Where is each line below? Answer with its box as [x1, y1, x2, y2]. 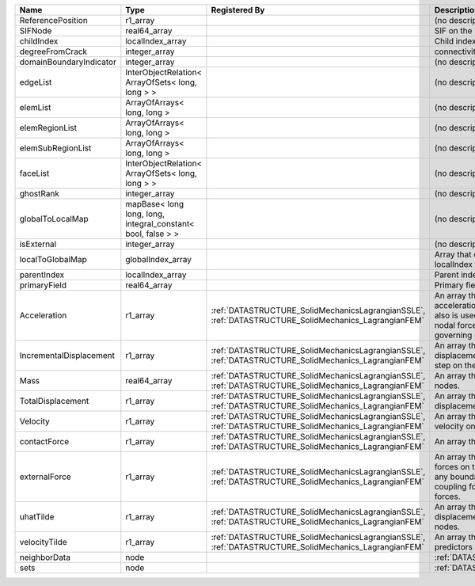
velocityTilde [19, 537, 67, 547]
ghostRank [19, 188, 59, 199]
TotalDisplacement [19, 396, 89, 406]
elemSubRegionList [19, 143, 92, 154]
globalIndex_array [125, 254, 192, 264]
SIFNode [19, 25, 52, 36]
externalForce [19, 471, 71, 482]
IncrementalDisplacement [19, 350, 115, 360]
